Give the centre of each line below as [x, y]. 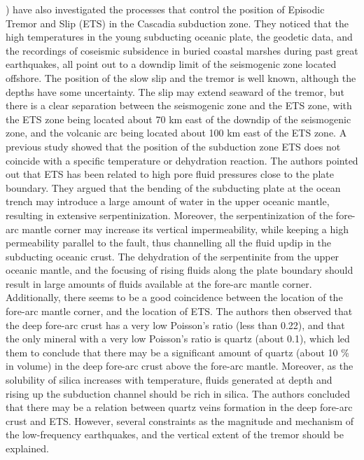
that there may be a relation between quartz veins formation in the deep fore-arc [179, 407]
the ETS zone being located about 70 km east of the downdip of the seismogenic [178, 119]
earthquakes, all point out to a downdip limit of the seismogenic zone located [171, 64]
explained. [27, 448]
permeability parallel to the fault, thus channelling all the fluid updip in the [168, 243]
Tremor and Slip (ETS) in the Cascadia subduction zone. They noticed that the [177, 23]
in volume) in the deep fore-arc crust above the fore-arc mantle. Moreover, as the [180, 366]
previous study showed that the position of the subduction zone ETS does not [173, 146]
